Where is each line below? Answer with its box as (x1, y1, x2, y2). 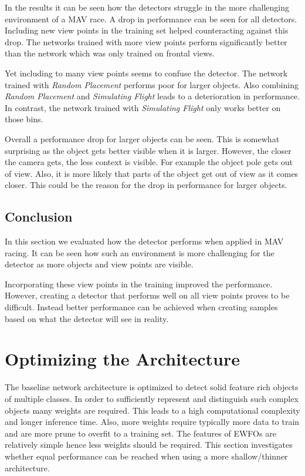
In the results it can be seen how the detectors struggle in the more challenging (5, 1, 290, 13)
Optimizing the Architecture (5, 347, 240, 371)
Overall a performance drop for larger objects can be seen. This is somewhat (5, 132, 280, 145)
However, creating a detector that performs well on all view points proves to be (5, 289, 290, 301)
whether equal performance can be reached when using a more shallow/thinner (5, 450, 288, 462)
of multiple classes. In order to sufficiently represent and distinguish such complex (5, 392, 299, 404)
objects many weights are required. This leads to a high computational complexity (5, 404, 300, 416)
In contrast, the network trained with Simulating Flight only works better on (5, 101, 281, 113)
